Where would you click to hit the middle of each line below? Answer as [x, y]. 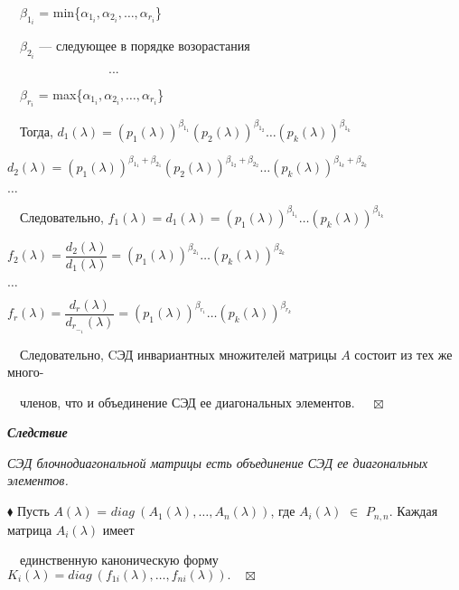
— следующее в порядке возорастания [145, 46]
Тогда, [37, 131]
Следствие [37, 432]
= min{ [60, 12]
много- [26, 372]
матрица [30, 529]
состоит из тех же [403, 354]
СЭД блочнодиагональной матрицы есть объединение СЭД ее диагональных [218, 462]
